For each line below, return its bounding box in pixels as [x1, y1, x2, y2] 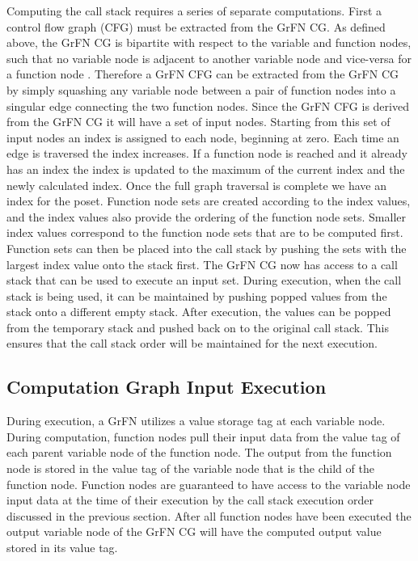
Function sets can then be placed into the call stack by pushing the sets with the [6, 239, 407, 256]
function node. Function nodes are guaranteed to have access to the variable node [6, 475, 411, 492]
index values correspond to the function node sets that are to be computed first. [6, 224, 403, 241]
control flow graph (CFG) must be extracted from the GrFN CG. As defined [6, 18, 386, 35]
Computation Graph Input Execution [6, 374, 327, 399]
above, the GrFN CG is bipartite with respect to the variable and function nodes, [6, 34, 412, 51]
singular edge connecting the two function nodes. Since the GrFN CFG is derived [6, 97, 409, 114]
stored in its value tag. [6, 539, 118, 556]
